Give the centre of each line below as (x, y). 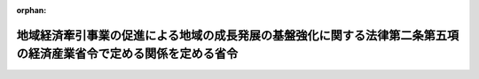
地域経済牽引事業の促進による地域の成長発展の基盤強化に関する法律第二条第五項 (238, 35)
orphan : (31, 10)
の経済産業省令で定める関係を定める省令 (127, 54)
